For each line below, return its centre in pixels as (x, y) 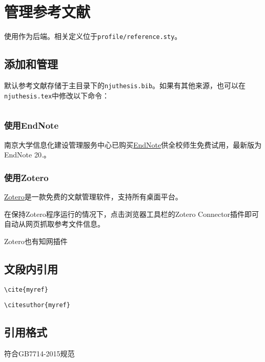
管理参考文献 (47, 12)
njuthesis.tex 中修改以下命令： (57, 95)
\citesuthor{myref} (37, 305)
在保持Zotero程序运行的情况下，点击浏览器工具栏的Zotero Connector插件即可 (132, 214)
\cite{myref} (26, 289)
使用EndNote (32, 125)
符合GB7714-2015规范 (39, 354)
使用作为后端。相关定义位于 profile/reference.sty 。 (93, 36)
